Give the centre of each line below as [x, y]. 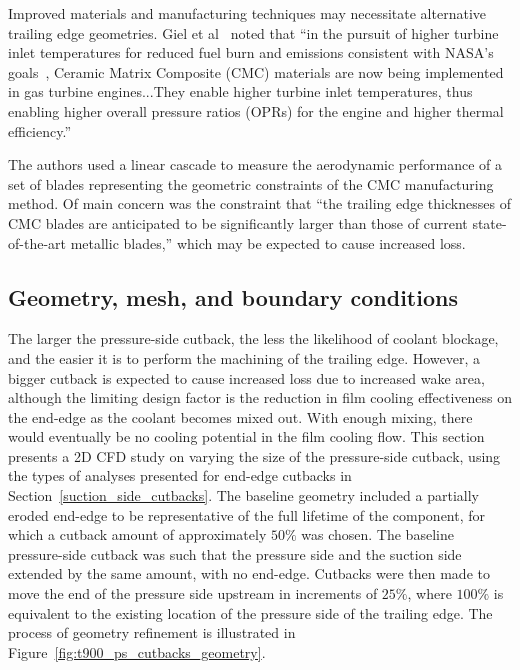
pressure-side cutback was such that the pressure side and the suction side [235, 553]
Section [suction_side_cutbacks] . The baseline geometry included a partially [243, 495]
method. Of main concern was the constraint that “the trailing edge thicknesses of [259, 203]
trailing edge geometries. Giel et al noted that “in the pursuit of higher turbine [253, 32]
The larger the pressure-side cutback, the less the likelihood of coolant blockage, [253, 338]
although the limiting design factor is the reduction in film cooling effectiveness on [260, 397]
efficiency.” [39, 130]
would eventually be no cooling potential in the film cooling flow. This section [246, 436]
